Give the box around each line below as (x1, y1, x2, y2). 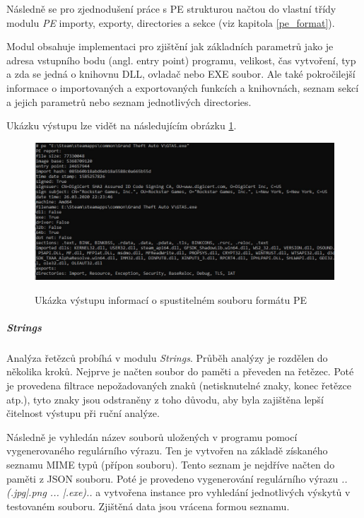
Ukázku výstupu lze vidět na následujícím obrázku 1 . (6, 118, 237, 133)
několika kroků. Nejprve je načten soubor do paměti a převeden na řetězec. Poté (6, 364, 354, 379)
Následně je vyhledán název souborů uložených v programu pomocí (6, 429, 298, 444)
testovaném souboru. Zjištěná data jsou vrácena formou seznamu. (6, 498, 290, 513)
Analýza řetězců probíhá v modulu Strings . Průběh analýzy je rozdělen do (6, 350, 328, 365)
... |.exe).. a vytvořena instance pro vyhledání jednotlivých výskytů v (49, 485, 351, 500)
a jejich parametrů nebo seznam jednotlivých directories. (6, 94, 252, 109)
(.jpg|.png (6, 485, 47, 500)
